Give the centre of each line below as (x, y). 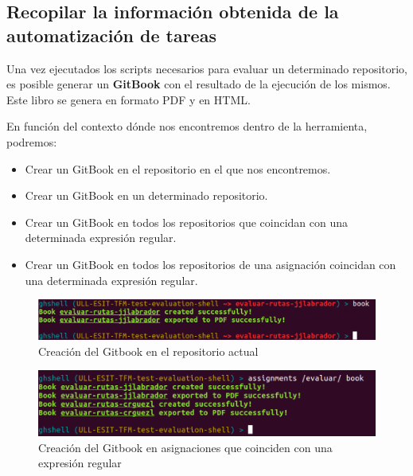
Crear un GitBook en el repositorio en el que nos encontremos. (178, 168)
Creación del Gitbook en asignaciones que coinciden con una (185, 447)
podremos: (32, 141)
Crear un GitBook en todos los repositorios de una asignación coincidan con (210, 264)
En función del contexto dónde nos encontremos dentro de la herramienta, (187, 126)
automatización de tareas (111, 35)
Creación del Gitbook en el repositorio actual (148, 351)
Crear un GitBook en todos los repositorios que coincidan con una (187, 222)
